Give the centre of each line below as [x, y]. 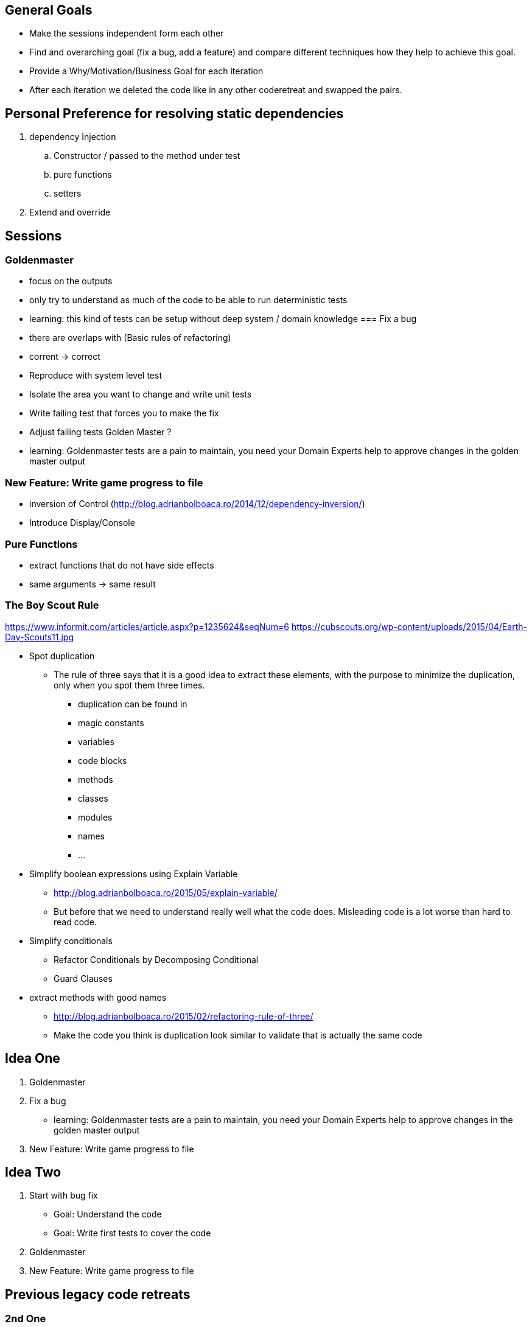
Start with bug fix [64, 1196]
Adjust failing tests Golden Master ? [100, 432]
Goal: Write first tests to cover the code [132, 1233]
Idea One [33, 1059]
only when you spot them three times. [129, 685]
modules [95, 817]
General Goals [49, 10]
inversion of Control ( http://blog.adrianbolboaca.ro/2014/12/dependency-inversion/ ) [197, 504]
